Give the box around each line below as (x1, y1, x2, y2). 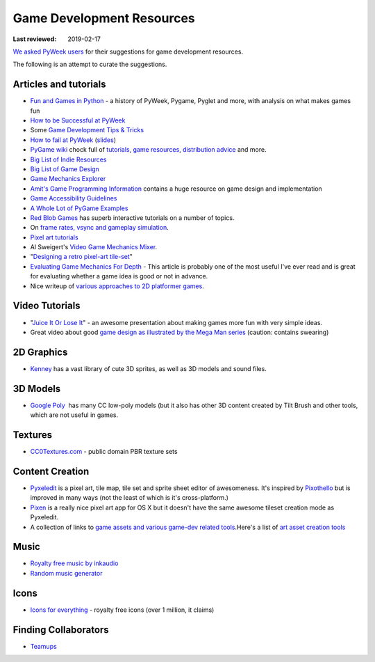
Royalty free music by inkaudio (30, 559, 119, 567)
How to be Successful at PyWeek (30, 116, 126, 125)
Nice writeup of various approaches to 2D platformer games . (30, 282, 204, 290)
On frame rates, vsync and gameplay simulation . (30, 223, 169, 232)
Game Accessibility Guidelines (30, 194, 117, 203)
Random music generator (30, 569, 103, 577)
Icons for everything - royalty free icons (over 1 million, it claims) (30, 606, 215, 614)
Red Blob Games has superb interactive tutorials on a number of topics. (30, 213, 235, 222)
